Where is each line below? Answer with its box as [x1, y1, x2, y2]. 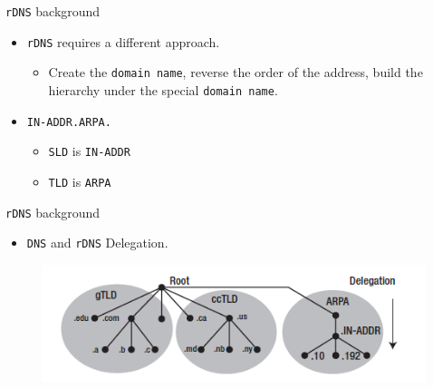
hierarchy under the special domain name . [48, 80, 278, 99]
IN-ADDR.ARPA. [26, 115, 111, 129]
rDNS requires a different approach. [26, 32, 220, 51]
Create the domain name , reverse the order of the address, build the [48, 63, 423, 82]
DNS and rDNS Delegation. [26, 233, 168, 252]
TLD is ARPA [48, 171, 111, 190]
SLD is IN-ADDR [48, 141, 130, 160]
